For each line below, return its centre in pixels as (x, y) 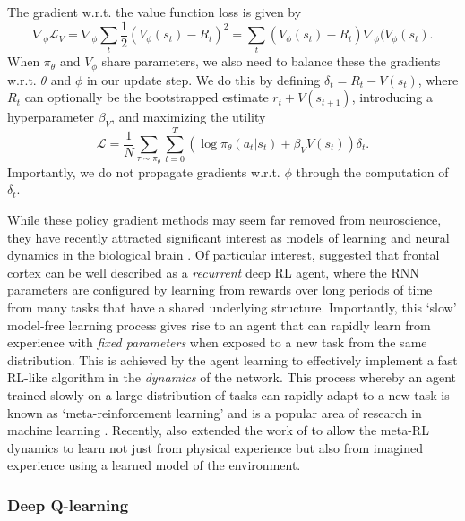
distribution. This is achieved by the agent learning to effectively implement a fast (232, 359)
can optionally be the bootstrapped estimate (146, 97)
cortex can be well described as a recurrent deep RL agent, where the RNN (213, 272)
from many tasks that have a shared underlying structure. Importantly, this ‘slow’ (232, 307)
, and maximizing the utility (189, 117)
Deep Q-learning (68, 504)
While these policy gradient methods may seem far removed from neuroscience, (224, 220)
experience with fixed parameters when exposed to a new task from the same (217, 342)
